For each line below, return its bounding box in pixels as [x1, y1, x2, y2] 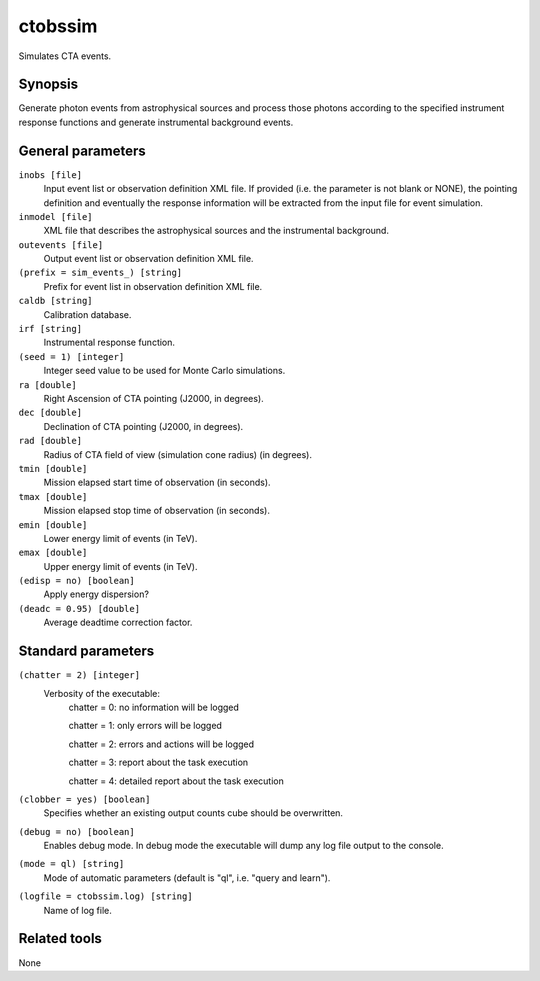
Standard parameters [18, 643, 155, 660]
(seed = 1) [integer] [18, 351, 125, 362]
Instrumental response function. [43, 336, 175, 349]
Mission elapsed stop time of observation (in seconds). [43, 505, 270, 517]
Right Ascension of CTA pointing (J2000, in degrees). [43, 393, 264, 404]
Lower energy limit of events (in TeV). [43, 532, 198, 544]
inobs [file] [18, 169, 83, 180]
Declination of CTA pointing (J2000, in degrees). [43, 420, 244, 432]
